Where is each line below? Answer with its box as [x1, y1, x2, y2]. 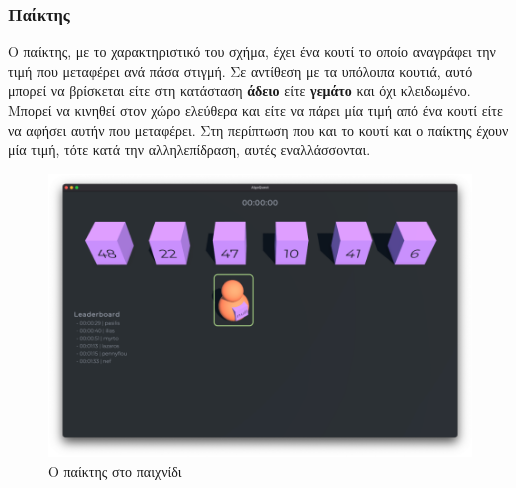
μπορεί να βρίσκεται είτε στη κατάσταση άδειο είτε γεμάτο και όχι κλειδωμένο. [8, 80, 471, 101]
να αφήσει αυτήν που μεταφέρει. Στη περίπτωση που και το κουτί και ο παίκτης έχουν [8, 119, 509, 140]
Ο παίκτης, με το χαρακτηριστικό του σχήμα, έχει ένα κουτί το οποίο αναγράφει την [8, 41, 496, 62]
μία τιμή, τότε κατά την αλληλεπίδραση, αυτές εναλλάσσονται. [8, 139, 371, 160]
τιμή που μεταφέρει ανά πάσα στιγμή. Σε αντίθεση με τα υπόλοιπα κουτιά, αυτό [8, 60, 473, 81]
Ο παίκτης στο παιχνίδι [48, 460, 182, 481]
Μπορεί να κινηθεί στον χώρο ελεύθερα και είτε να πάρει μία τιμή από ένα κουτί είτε [8, 100, 503, 120]
